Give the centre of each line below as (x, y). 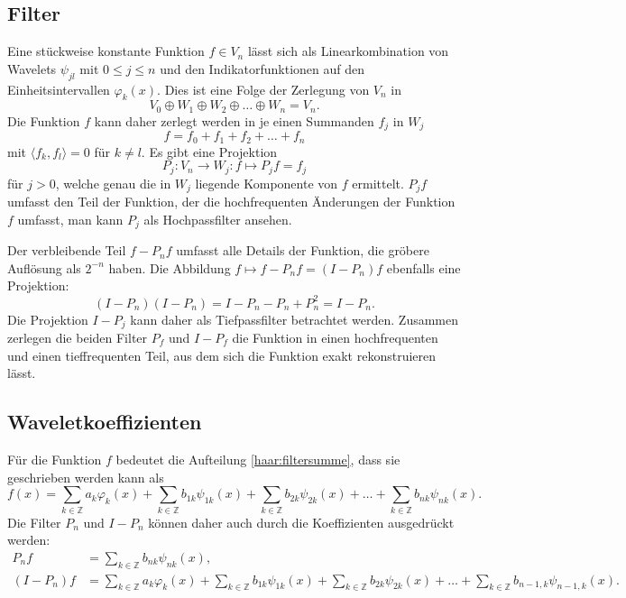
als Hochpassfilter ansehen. (218, 219)
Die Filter (34, 522)
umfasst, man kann (70, 219)
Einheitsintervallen (59, 89)
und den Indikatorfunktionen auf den (262, 68)
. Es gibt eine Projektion (209, 151)
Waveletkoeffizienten (105, 422)
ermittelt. (378, 183)
